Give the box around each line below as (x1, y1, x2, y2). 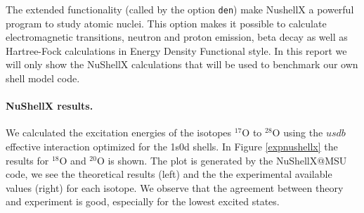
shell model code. (6, 71, 80, 86)
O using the (272, 125, 323, 140)
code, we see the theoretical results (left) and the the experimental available (6, 167, 332, 181)
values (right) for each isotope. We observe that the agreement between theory (6, 180, 344, 195)
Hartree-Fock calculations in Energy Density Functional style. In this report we (6, 43, 347, 58)
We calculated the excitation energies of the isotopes (6, 125, 232, 140)
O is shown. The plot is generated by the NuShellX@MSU (96, 153, 347, 167)
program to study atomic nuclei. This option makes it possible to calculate (6, 15, 327, 30)
